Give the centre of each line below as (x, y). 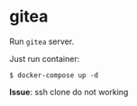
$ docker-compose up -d (54, 75)
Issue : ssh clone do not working (69, 92)
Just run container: (45, 58)
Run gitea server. (42, 41)
